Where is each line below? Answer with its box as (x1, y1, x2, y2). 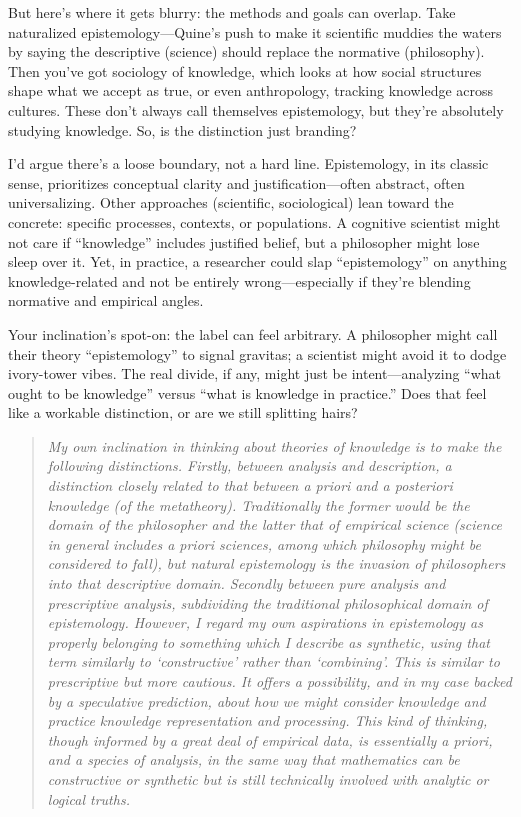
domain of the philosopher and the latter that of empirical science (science (47, 514, 503, 535)
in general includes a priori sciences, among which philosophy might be (47, 533, 481, 554)
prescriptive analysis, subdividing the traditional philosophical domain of (47, 592, 488, 613)
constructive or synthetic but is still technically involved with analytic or (47, 768, 489, 789)
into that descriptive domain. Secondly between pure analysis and (47, 573, 446, 594)
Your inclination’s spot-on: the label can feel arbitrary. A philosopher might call (8, 323, 498, 344)
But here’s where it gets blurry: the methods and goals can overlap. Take (8, 2, 456, 22)
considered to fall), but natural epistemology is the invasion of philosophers (47, 553, 506, 574)
